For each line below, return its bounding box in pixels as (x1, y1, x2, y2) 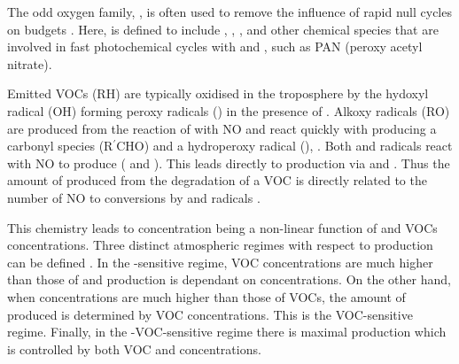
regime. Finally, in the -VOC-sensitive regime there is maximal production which (7, 322, 447, 341)
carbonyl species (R (7, 136, 113, 155)
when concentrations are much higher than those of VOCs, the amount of (7, 287, 406, 306)
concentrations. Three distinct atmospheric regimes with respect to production (7, 236, 433, 254)
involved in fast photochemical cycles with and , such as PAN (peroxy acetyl (7, 37, 423, 56)
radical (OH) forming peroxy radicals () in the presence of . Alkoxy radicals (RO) (7, 101, 450, 120)
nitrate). (7, 54, 52, 73)
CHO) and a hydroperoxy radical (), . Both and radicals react (116, 136, 453, 155)
